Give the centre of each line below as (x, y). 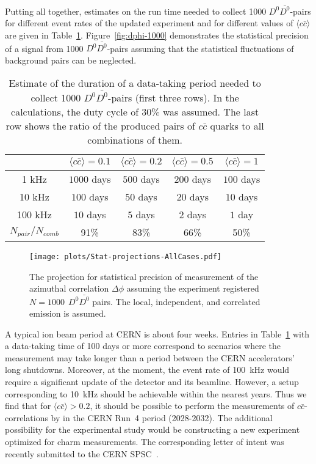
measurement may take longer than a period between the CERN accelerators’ (150, 357)
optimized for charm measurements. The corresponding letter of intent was (145, 442)
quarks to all (237, 125)
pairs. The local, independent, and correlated (176, 301)
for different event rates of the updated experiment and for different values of (149, 23)
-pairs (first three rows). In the (174, 97)
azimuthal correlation (69, 288)
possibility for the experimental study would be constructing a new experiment (153, 429)
